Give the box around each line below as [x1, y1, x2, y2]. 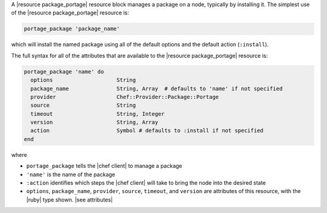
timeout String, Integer [30, 110, 165, 117]
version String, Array [30, 119, 159, 126]
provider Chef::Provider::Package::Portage [30, 94, 219, 100]
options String [30, 77, 136, 84]
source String [30, 102, 136, 109]
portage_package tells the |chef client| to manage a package [26, 162, 183, 170]
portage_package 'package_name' [24, 25, 121, 33]
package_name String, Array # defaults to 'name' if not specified [30, 85, 283, 92]
